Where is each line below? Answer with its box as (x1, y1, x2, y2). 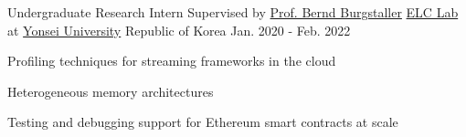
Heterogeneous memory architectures (7, 81, 214, 100)
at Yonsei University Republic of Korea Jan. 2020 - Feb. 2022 (7, 20, 351, 39)
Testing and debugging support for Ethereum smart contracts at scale (7, 112, 398, 132)
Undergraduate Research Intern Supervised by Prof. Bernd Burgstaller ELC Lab (7, 3, 459, 21)
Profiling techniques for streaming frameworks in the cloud (7, 51, 336, 70)
